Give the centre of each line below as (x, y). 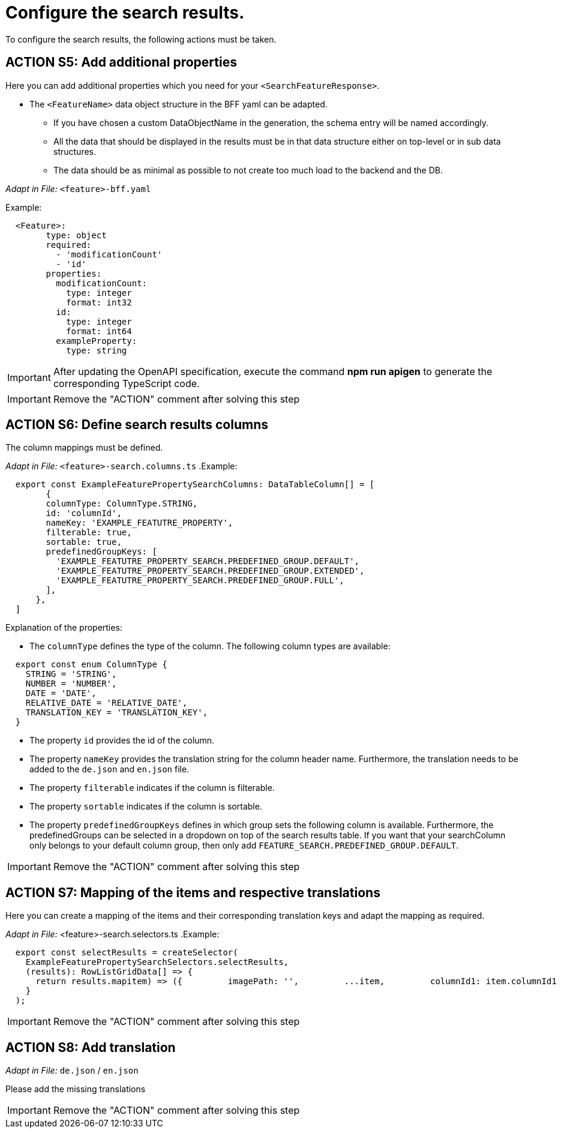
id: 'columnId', (84, 513)
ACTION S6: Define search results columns (137, 425)
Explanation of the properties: (64, 628)
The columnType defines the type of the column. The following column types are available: (210, 646)
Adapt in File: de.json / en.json (72, 1071)
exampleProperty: (97, 341)
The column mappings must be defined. (84, 448)
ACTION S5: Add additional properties (121, 62)
